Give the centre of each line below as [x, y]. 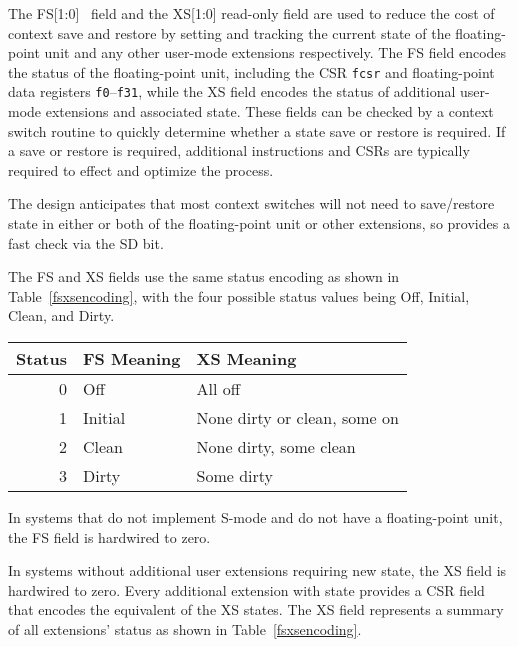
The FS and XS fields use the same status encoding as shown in [204, 276]
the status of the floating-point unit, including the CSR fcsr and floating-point [251, 71]
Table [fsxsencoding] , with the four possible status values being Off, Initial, [239, 295]
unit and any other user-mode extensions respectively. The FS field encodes [275, 52]
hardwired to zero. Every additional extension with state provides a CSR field [246, 589]
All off [218, 389]
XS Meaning [246, 359]
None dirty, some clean [276, 447]
